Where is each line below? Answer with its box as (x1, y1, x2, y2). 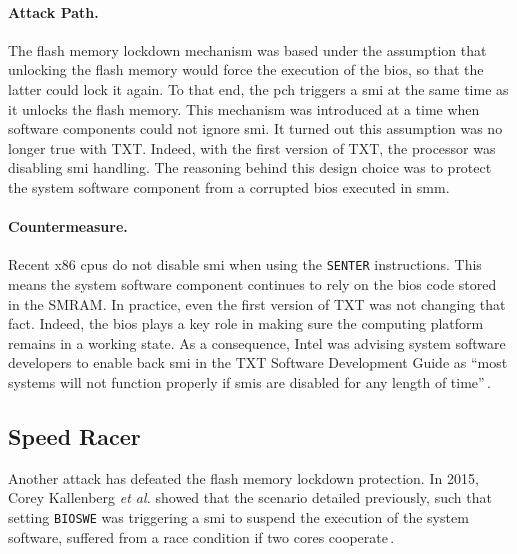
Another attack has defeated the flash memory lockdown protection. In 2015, (8, 467, 479, 488)
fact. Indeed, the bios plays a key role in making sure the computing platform (8, 313, 484, 334)
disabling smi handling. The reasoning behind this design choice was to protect (8, 157, 492, 178)
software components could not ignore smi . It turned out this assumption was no (8, 118, 503, 139)
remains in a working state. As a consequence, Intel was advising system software (8, 332, 506, 353)
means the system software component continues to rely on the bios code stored (8, 274, 497, 294)
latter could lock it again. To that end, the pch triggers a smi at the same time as (8, 78, 509, 99)
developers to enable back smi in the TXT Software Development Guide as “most (8, 352, 508, 373)
